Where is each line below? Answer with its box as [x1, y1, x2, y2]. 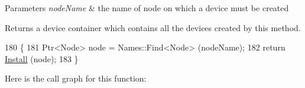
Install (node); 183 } [5, 52, 79, 65]
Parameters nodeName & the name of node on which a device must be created [5, 2, 289, 13]
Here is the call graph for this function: [5, 72, 147, 84]
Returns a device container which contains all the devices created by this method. [5, 21, 301, 33]
